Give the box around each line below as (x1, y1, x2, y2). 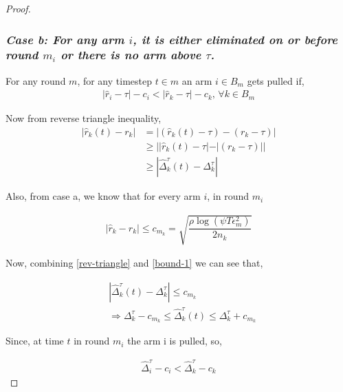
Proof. (5, 1, 31, 15)
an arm (181, 73, 212, 87)
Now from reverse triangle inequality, (5, 111, 162, 125)
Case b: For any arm (5, 30, 124, 48)
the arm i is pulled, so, (127, 333, 223, 348)
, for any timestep (77, 73, 152, 87)
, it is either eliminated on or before (133, 30, 338, 48)
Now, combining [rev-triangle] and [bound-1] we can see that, (5, 256, 263, 270)
